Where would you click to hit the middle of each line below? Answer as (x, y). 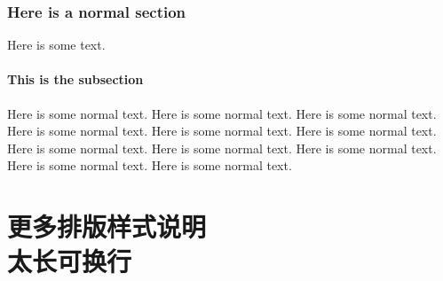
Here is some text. (56, 45)
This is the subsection (75, 79)
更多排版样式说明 (107, 226)
